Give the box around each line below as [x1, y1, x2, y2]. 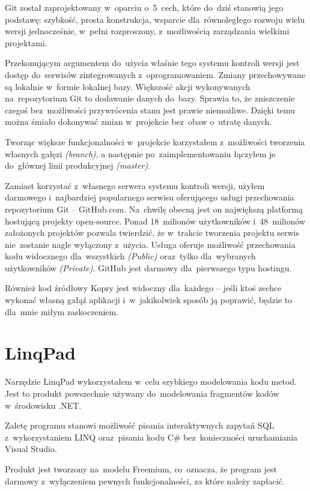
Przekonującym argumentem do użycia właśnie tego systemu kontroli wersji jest [5, 56, 300, 69]
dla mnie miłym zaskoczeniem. [5, 305, 119, 318]
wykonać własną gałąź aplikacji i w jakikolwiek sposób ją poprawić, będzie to [5, 294, 293, 306]
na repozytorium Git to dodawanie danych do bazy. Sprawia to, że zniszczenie [5, 92, 295, 104]
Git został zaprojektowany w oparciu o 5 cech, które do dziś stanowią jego [5, 1, 284, 13]
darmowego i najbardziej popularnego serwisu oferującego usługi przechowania [5, 191, 294, 203]
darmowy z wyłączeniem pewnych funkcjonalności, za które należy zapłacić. [5, 474, 285, 487]
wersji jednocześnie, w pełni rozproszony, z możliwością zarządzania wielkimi [5, 25, 290, 37]
